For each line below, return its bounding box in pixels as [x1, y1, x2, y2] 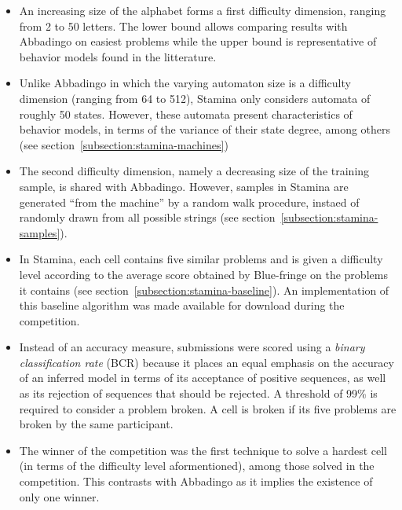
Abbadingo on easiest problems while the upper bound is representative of [19, 33, 377, 50]
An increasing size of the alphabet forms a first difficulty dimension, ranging [19, 2, 386, 18]
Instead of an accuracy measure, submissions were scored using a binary [19, 339, 365, 355]
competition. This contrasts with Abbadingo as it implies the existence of [19, 473, 373, 490]
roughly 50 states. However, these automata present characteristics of [19, 105, 353, 122]
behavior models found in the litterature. [19, 48, 217, 64]
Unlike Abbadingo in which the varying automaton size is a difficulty [19, 75, 351, 91]
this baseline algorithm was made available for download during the [19, 297, 345, 314]
